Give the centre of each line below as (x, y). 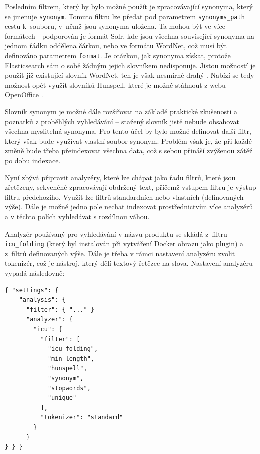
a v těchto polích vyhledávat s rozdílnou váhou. (77, 216)
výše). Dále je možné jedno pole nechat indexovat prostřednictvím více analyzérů (129, 207)
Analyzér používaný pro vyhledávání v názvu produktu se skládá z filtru (116, 233)
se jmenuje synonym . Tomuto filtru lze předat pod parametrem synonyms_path (125, 16)
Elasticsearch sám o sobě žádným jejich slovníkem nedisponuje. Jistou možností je (130, 65)
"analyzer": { (49, 319)
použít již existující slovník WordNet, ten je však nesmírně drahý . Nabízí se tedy (129, 75)
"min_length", (71, 359)
